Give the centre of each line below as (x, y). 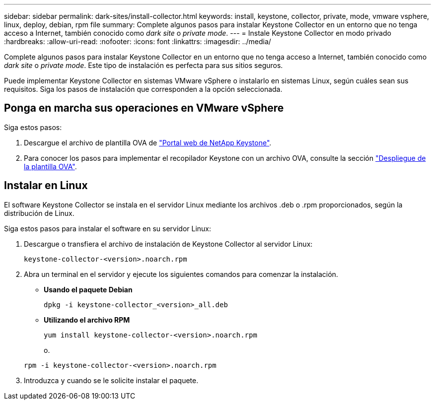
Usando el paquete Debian (88, 289)
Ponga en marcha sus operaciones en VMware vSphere (144, 108)
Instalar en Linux (46, 186)
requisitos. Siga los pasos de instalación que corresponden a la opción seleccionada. (143, 89)
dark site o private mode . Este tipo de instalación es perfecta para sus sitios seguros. (144, 65)
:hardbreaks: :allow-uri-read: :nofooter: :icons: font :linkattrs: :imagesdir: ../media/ (138, 41)
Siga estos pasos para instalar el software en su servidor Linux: (108, 228)
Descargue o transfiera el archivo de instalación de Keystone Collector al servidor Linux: (168, 244)
